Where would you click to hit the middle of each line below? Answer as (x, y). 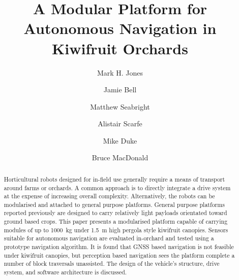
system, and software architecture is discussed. (65, 272)
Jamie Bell (120, 90)
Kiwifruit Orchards (120, 48)
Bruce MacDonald (120, 157)
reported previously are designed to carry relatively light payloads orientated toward (115, 213)
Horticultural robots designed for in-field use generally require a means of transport (114, 179)
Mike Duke (120, 140)
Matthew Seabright (120, 106)
